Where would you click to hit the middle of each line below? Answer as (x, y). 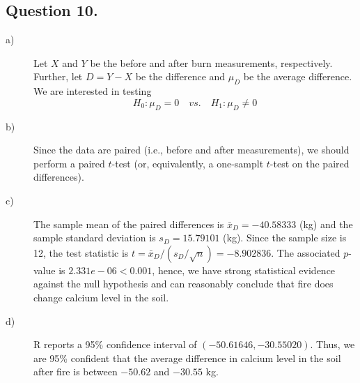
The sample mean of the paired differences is (129, 224)
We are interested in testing (93, 91)
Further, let (58, 76)
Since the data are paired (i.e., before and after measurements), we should (191, 150)
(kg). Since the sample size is (285, 238)
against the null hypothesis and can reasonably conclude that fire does (183, 284)
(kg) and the (326, 224)
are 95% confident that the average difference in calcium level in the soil (187, 358)
